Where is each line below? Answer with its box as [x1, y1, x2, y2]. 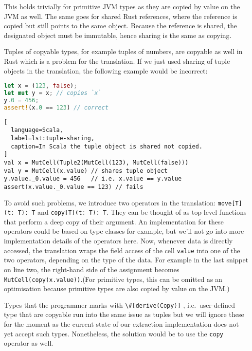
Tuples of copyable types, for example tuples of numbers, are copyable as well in [4, 46, 243, 56]
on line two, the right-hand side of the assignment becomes [4, 264, 180, 274]
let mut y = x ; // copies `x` [4, 90, 102, 97]
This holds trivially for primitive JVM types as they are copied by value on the [4, 1, 240, 11]
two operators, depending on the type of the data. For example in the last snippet [4, 255, 249, 265]
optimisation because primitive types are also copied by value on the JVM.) [4, 283, 230, 294]
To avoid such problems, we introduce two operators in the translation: [4, 197, 216, 207]
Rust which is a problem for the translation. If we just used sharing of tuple [4, 55, 230, 66]
